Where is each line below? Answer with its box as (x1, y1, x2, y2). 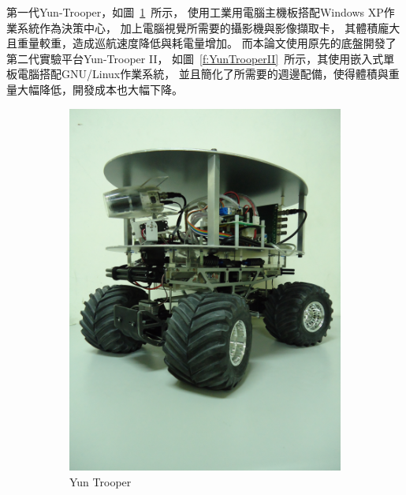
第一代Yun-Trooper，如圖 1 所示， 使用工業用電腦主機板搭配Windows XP (6, 4, 384, 20)
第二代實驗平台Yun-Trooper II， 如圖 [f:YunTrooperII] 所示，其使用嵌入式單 (6, 50, 395, 66)
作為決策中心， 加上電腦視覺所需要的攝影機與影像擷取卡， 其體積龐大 (39, 19, 400, 36)
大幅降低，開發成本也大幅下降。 (17, 81, 183, 97)
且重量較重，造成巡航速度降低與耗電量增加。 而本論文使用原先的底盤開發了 (6, 35, 397, 51)
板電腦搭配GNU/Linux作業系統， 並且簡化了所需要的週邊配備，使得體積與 (6, 66, 389, 82)
